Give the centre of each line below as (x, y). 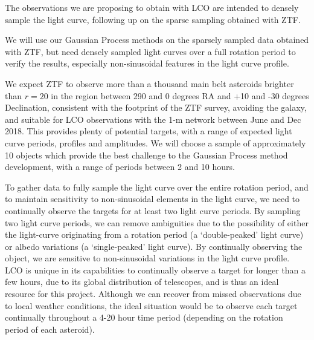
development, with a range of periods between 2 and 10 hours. (120, 167)
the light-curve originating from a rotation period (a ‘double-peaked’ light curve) (154, 234)
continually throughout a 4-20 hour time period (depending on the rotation (144, 317)
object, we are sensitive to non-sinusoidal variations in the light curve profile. (147, 258)
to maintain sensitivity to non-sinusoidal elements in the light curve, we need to (152, 199)
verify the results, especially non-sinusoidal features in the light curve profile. (147, 63)
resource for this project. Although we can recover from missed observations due (153, 294)
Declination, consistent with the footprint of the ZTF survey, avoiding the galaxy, (156, 107)
